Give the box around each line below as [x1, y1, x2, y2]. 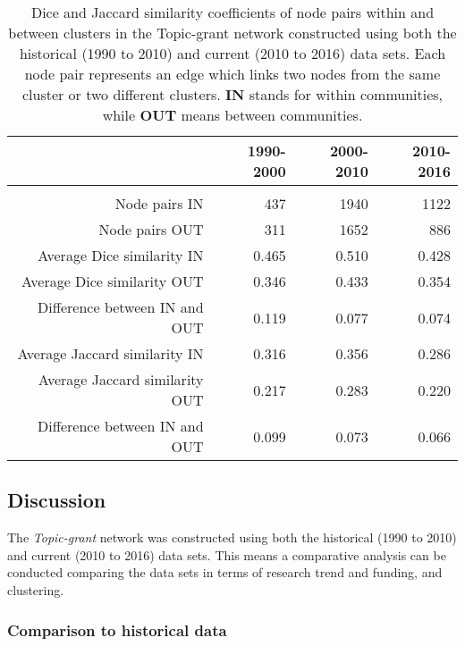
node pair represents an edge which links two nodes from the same [24, 63, 441, 84]
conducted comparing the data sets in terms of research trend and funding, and [7, 563, 443, 582]
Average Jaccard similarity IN [17, 343, 204, 364]
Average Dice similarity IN [38, 245, 204, 265]
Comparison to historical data [7, 618, 227, 641]
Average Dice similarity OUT [21, 271, 204, 291]
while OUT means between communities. [102, 105, 363, 125]
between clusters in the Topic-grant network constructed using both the [8, 22, 457, 43]
